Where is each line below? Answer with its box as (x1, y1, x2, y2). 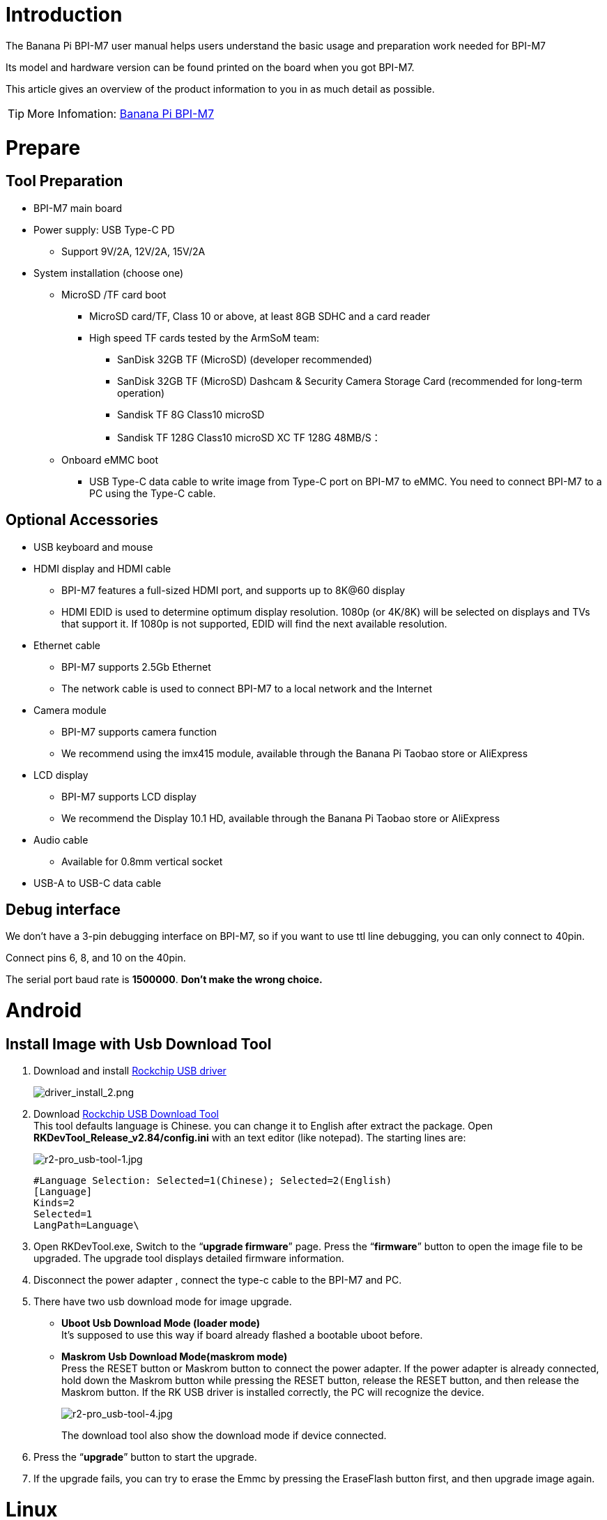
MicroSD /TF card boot (61, 288, 167, 301)
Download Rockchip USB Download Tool (33, 1108, 219, 1120)
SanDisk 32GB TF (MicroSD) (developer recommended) (117, 353, 373, 365)
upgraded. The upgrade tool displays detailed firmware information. (33, 1252, 344, 1265)
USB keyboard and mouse (33, 540, 153, 553)
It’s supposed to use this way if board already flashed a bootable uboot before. (61, 1329, 423, 1342)
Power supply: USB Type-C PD (33, 223, 175, 236)
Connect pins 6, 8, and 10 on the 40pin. (6, 952, 186, 964)
